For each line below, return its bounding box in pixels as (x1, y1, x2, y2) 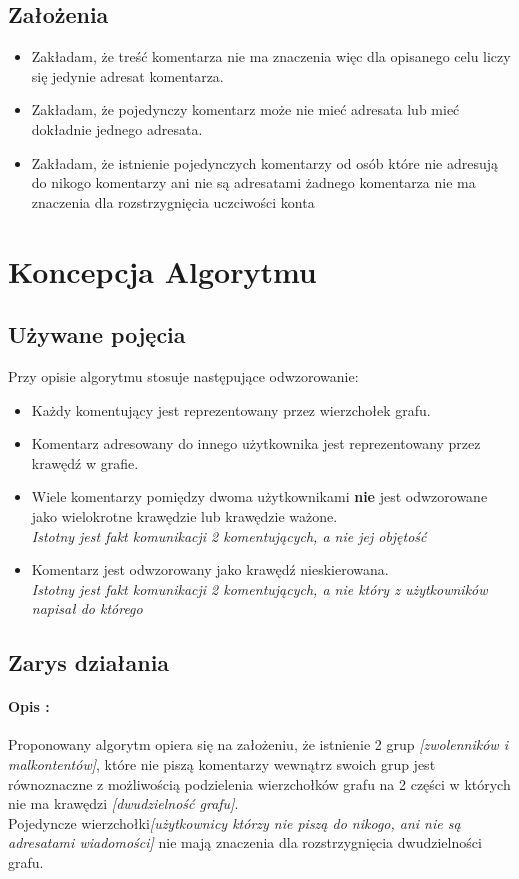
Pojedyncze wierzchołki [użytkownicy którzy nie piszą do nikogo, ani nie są (8, 812, 461, 833)
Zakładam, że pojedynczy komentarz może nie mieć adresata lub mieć (31, 99, 460, 120)
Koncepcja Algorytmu (8, 250, 317, 291)
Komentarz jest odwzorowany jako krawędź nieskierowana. (31, 559, 389, 580)
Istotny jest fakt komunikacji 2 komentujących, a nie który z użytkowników (31, 578, 488, 599)
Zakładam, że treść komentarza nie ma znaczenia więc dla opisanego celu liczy (31, 46, 511, 67)
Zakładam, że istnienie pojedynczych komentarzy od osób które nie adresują (31, 152, 499, 173)
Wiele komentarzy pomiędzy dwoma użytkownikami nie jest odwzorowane (31, 486, 488, 507)
